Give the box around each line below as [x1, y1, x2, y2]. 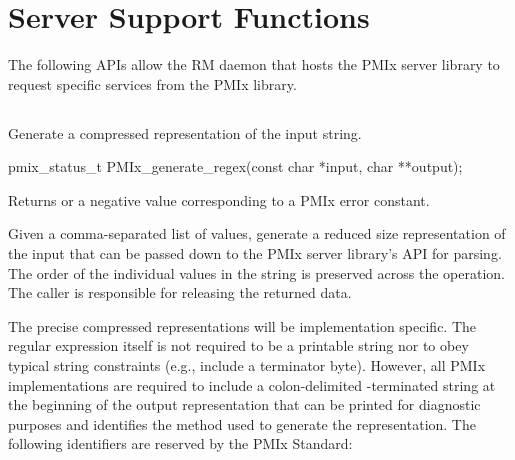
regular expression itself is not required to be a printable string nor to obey [8, 335, 469, 356]
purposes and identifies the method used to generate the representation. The [8, 413, 476, 434]
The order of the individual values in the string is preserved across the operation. [8, 262, 505, 283]
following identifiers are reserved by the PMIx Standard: [8, 433, 353, 454]
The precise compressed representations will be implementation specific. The [8, 315, 477, 336]
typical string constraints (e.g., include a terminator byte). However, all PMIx [8, 355, 486, 376]
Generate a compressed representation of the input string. [8, 122, 362, 143]
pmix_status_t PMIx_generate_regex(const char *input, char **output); [8, 156, 463, 177]
